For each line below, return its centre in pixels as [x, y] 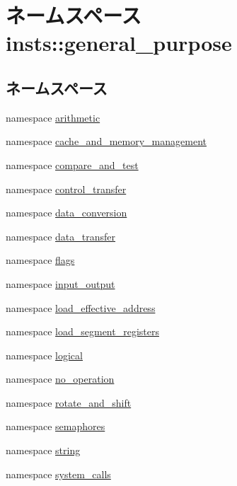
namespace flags [40, 260]
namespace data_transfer [61, 236]
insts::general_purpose [119, 43]
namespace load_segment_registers [82, 331]
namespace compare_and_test [72, 164]
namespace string [43, 450]
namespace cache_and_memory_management [106, 141]
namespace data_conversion [67, 213]
